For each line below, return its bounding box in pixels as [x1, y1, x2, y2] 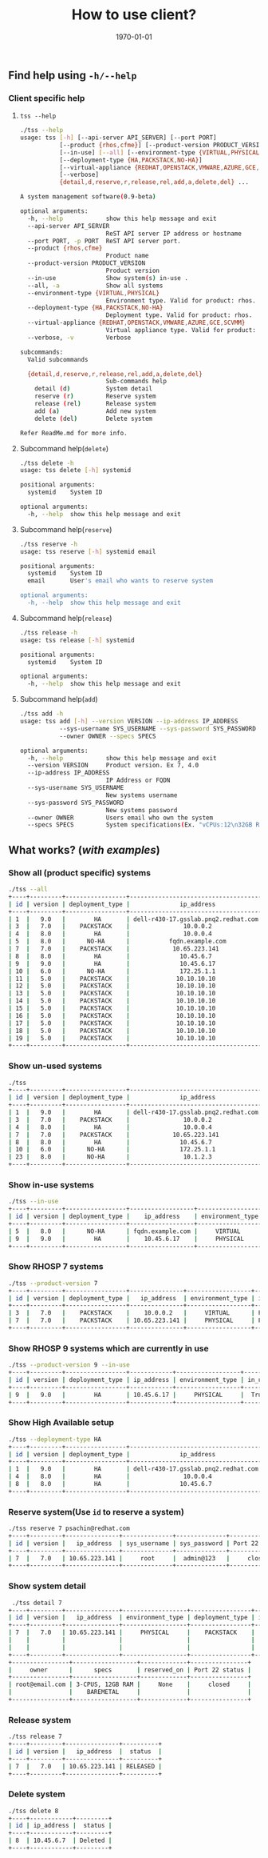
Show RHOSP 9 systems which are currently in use [8, 1343, 209, 1354]
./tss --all [8, 886, 48, 894]
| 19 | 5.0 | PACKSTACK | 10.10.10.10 [8, 1034, 216, 1042]
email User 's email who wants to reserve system [27, 577, 214, 585]
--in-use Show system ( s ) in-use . [27, 274, 189, 282]
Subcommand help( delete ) [19, 443, 109, 453]
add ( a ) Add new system [34, 406, 156, 415]
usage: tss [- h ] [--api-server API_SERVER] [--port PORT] [19, 134, 217, 142]
